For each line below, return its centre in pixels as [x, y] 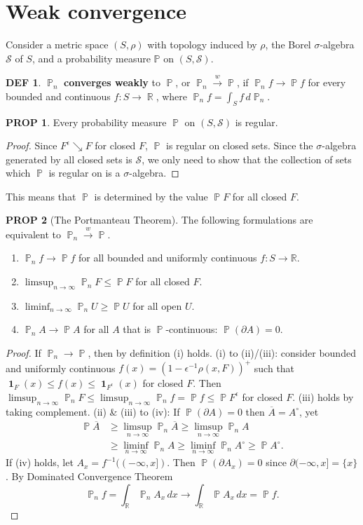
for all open [157, 305]
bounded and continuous [58, 96]
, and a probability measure [91, 58]
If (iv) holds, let [40, 462]
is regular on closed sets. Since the [239, 145]
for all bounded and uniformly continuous [168, 258]
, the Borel [288, 45]
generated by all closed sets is [69, 159]
